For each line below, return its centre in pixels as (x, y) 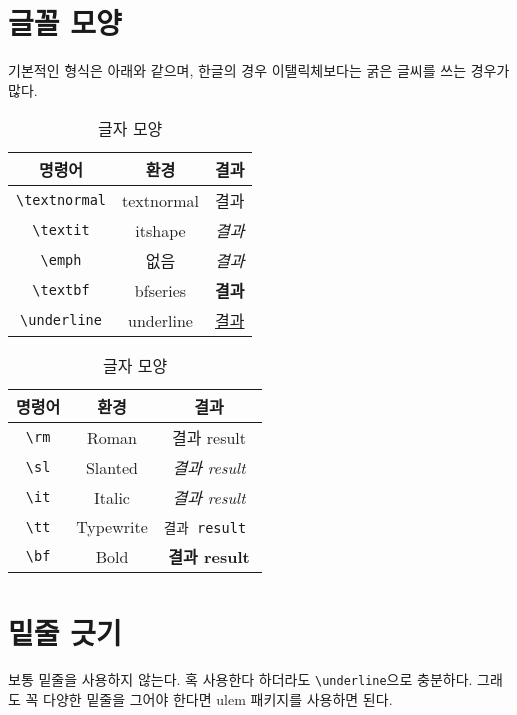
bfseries (160, 290)
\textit (61, 230)
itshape (160, 230)
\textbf (61, 290)
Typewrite (112, 527)
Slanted (111, 467)
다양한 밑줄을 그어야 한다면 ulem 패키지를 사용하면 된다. (218, 699)
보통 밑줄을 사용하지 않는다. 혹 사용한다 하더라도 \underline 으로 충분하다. (240, 679)
